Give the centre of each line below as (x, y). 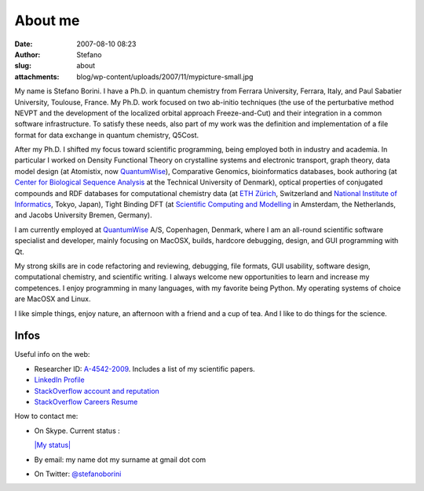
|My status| (52, 445)
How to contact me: (46, 416)
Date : (24, 44)
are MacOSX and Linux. (53, 299)
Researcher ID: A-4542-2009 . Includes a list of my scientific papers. (144, 369)
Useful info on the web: (52, 355)
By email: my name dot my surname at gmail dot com (120, 460)
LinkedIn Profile (60, 380)
